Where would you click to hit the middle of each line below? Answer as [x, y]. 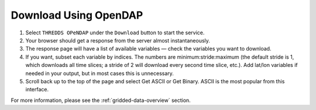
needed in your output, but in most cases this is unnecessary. [99, 73]
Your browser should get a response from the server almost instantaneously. [118, 40]
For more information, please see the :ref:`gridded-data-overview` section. [101, 100]
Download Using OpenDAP [77, 15]
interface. [37, 90]
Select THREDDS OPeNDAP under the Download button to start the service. [115, 33]
